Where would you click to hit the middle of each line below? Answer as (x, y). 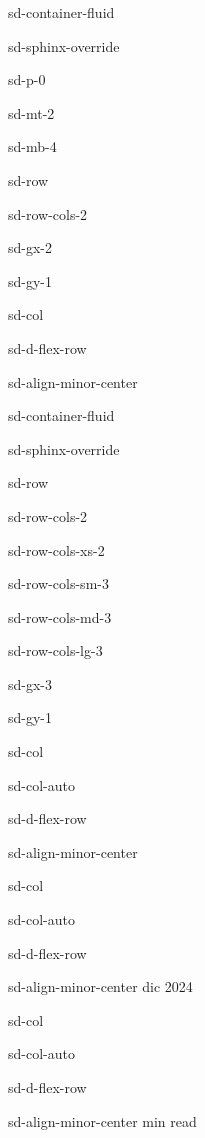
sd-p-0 (27, 79)
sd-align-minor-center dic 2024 (100, 986)
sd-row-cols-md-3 (60, 616)
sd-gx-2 (30, 247)
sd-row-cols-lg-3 (55, 650)
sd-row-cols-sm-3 (58, 583)
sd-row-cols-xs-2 (56, 549)
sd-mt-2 (31, 112)
